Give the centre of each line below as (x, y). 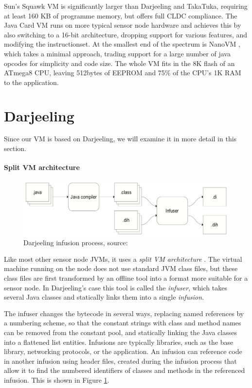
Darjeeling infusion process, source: (76, 243)
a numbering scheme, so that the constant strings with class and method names (123, 323)
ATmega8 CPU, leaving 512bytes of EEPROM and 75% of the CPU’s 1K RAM (123, 73)
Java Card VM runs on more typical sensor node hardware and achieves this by (123, 25)
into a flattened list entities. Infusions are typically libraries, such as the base (119, 342)
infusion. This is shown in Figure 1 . (57, 380)
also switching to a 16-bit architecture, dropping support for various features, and (126, 34)
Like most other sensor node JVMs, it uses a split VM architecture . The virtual (123, 259)
